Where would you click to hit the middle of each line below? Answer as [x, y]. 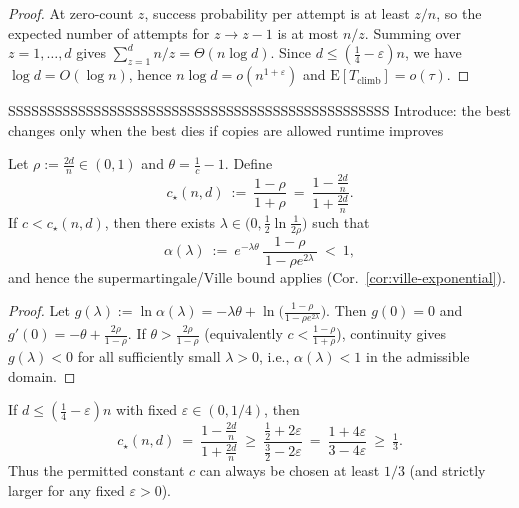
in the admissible [417, 356]
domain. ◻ [42, 375]
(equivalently [243, 333]
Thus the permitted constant [96, 469]
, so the [459, 13]
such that [341, 221]
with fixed [147, 409]
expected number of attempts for [109, 32]
